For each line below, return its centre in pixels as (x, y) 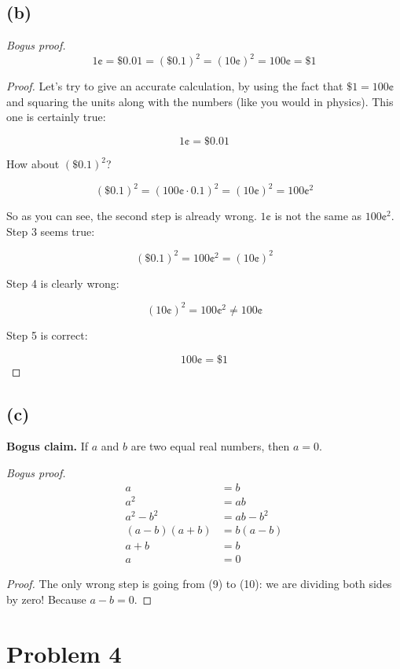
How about (33, 164)
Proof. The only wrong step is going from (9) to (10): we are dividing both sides (199, 584)
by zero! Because (46, 599)
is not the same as (318, 216)
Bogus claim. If (48, 446)
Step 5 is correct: (47, 334)
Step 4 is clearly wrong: (63, 283)
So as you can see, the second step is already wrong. (132, 216)
